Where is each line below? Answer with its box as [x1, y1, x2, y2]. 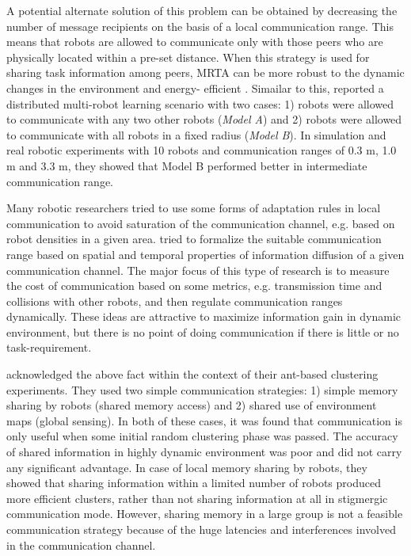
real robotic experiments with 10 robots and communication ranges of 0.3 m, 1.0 [6, 142, 397, 158]
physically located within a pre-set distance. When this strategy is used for [6, 48, 370, 65]
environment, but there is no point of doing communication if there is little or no [6, 323, 399, 340]
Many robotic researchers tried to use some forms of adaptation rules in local [6, 200, 381, 216]
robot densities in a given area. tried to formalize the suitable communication [6, 230, 382, 247]
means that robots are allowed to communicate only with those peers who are [6, 33, 383, 50]
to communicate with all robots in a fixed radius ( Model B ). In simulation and [6, 126, 386, 143]
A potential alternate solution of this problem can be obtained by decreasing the [6, 2, 398, 18]
